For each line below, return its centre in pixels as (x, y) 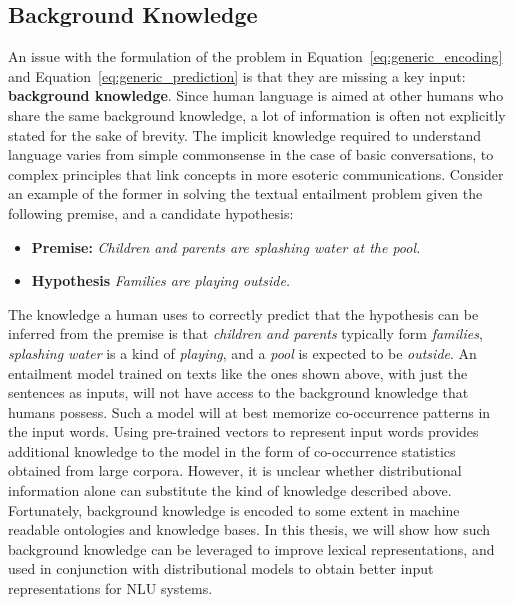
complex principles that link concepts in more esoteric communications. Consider (256, 173)
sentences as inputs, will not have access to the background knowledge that (238, 392)
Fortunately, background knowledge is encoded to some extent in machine (234, 509)
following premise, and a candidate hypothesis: (151, 212)
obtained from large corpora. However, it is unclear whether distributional (235, 470)
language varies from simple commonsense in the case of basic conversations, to (251, 154)
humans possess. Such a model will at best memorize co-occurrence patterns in (249, 411)
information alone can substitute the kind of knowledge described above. (230, 490)
